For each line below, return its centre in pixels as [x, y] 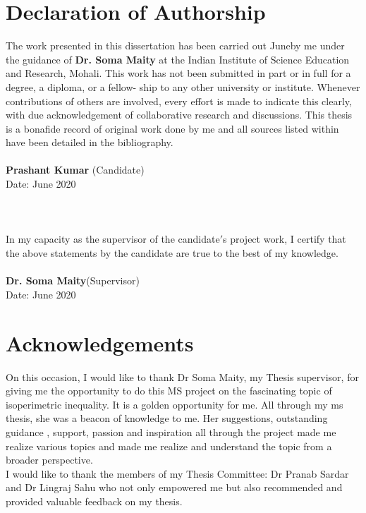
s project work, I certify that [285, 239]
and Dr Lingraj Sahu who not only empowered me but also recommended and [174, 487]
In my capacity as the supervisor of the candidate [113, 239]
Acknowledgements [100, 343]
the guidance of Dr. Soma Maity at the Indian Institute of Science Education [178, 59]
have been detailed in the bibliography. [90, 142]
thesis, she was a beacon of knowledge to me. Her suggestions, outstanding [167, 418]
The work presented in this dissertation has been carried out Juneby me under [175, 46]
